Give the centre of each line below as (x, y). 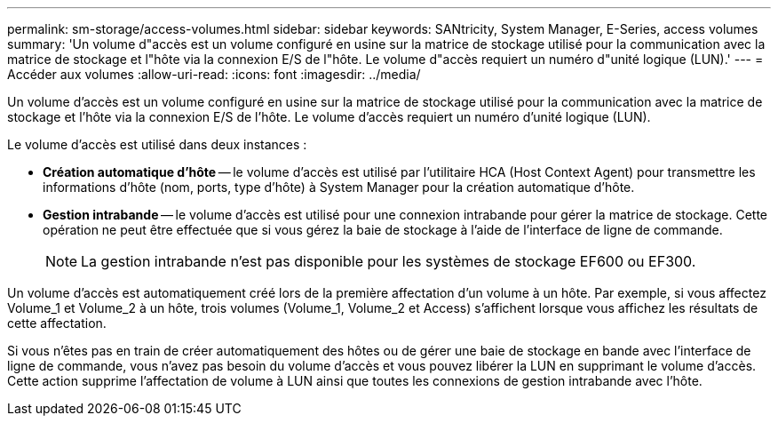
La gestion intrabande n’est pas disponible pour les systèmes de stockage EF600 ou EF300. (389, 261)
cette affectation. (57, 323)
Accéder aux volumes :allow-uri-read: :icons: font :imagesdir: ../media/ (214, 74)
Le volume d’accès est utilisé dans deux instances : (157, 144)
